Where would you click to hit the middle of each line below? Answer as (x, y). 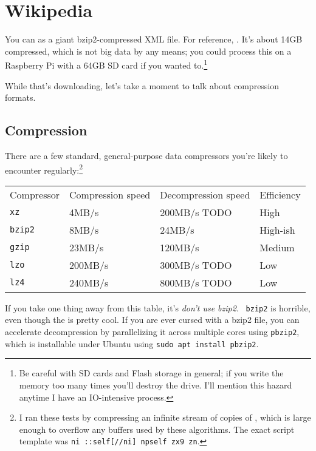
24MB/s (177, 229)
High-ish (277, 229)
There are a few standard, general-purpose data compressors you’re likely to (146, 155)
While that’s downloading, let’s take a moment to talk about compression (142, 85)
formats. (20, 97)
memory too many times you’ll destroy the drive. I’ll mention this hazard (156, 385)
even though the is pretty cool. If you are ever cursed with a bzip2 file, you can (152, 320)
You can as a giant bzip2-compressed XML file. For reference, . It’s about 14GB (154, 39)
